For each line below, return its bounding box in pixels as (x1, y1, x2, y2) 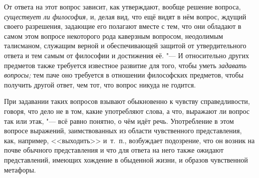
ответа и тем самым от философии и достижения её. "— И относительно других (4, 50, 250, 60)
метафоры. (4, 164, 36, 175)
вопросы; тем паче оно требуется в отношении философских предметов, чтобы (4, 70, 244, 80)
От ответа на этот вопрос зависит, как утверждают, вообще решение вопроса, (4, 1, 241, 11)
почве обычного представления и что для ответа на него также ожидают (4, 145, 224, 155)
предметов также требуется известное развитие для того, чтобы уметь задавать (4, 60, 247, 70)
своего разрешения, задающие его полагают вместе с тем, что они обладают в (4, 21, 242, 31)
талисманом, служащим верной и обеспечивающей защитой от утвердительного (4, 40, 247, 51)
